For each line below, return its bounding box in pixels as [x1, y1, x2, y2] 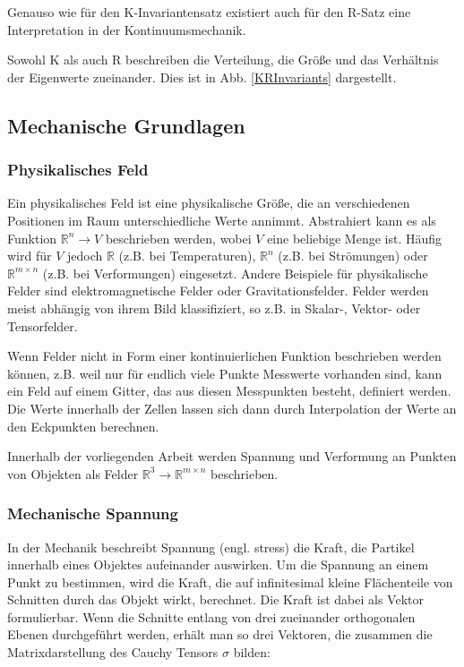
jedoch [66, 246, 103, 265]
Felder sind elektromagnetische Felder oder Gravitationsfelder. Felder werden [7, 281, 429, 300]
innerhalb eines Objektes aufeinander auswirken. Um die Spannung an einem [7, 555, 429, 574]
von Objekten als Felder [7, 464, 139, 483]
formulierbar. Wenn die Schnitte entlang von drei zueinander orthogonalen [7, 607, 416, 626]
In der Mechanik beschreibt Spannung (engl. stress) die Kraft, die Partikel [7, 537, 415, 556]
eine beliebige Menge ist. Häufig [267, 228, 443, 247]
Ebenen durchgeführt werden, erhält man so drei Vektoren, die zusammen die [7, 625, 433, 644]
